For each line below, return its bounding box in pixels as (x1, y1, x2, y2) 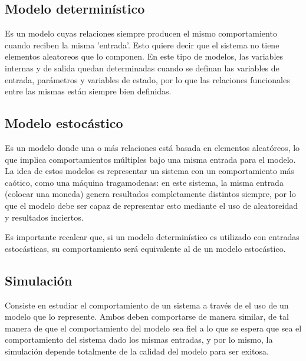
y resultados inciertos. (5, 211, 84, 223)
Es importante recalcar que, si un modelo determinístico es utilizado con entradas (5, 231, 300, 243)
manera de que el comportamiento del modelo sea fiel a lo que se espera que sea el (5, 321, 302, 334)
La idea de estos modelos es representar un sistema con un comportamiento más (5, 165, 294, 177)
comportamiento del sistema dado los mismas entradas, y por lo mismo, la (5, 333, 273, 346)
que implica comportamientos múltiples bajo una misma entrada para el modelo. (5, 153, 296, 165)
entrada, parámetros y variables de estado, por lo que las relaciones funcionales (5, 73, 290, 86)
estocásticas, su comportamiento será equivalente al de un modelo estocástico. (5, 242, 286, 254)
